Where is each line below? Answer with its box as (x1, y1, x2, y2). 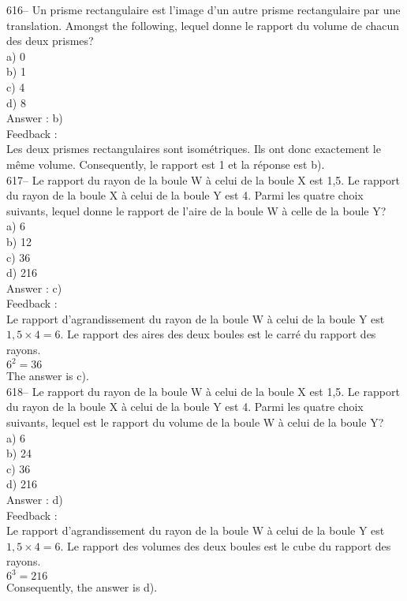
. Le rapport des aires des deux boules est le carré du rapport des (60, 326, 376, 342)
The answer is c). (6, 368, 89, 384)
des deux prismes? (6, 32, 94, 49)
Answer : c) (6, 279, 62, 296)
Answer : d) (6, 491, 63, 507)
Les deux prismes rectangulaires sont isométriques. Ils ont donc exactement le (6, 140, 381, 157)
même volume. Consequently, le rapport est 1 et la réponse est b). (6, 155, 325, 172)
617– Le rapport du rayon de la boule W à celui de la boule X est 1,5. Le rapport (6, 171, 400, 188)
